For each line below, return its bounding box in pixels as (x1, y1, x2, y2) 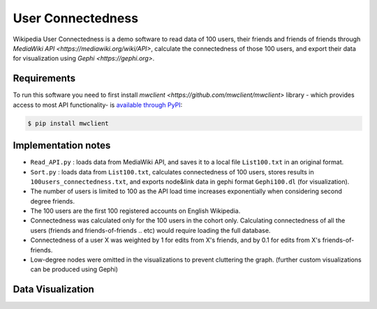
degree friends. (30, 197, 75, 205)
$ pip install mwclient (27, 119, 110, 127)
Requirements (13, 73, 76, 84)
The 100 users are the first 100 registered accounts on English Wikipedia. (30, 206, 241, 216)
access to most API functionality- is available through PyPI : (13, 100, 183, 109)
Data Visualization (13, 283, 94, 296)
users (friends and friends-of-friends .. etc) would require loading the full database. (30, 226, 271, 234)
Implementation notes (13, 140, 111, 151)
